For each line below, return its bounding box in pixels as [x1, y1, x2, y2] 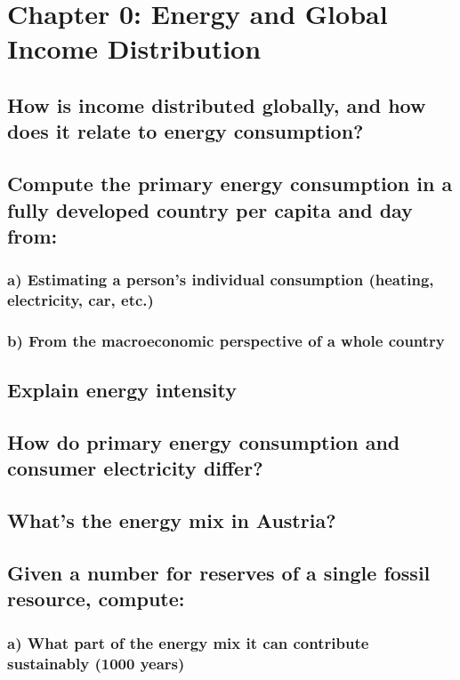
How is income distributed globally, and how [7, 91, 426, 118]
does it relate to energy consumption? [7, 117, 364, 145]
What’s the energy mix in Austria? [7, 507, 336, 534]
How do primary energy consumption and [7, 428, 400, 456]
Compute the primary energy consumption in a [7, 170, 453, 197]
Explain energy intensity [7, 376, 238, 404]
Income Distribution [7, 30, 262, 67]
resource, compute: [7, 585, 185, 612]
